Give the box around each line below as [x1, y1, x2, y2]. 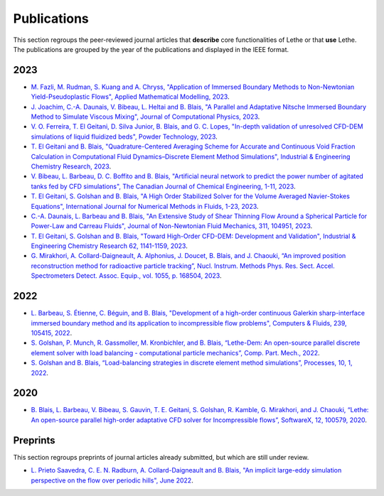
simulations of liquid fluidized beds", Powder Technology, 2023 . [31, 132, 218, 141]
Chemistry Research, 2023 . [31, 162, 112, 171]
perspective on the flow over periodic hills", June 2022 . [31, 476, 193, 485]
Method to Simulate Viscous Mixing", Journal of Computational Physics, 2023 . [31, 112, 260, 121]
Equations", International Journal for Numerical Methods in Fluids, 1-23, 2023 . [31, 202, 259, 210]
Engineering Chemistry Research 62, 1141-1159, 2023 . [31, 242, 188, 250]
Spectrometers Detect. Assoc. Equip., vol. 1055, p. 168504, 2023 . [31, 271, 222, 280]
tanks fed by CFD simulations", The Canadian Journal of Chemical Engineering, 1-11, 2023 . [31, 182, 296, 190]
